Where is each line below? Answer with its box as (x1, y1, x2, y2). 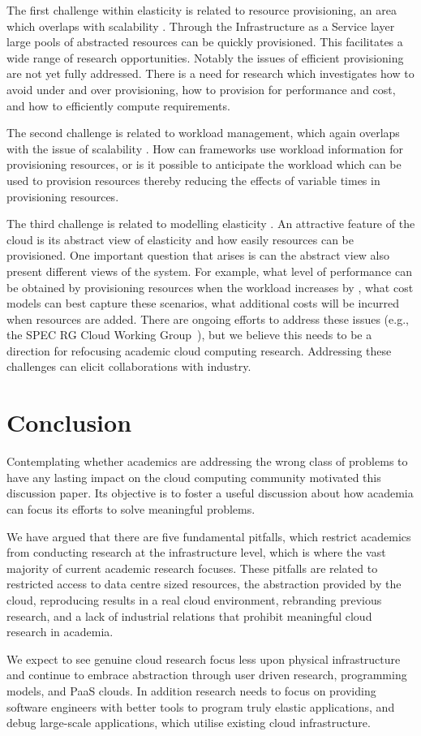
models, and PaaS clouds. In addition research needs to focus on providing (6, 682, 376, 699)
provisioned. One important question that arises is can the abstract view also (6, 247, 390, 264)
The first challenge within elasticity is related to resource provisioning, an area (6, 2, 397, 18)
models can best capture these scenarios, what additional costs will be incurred (6, 295, 400, 312)
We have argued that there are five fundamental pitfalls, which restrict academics (6, 527, 411, 544)
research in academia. (6, 623, 114, 640)
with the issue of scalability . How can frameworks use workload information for (6, 140, 404, 157)
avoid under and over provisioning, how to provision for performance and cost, (6, 80, 396, 97)
